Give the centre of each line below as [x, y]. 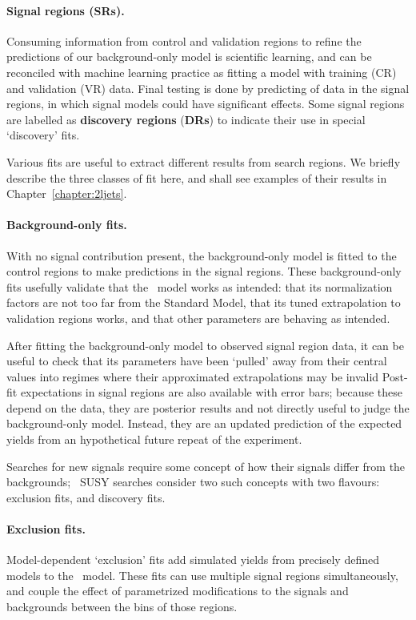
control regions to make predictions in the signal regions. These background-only [204, 271]
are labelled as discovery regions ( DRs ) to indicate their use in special [186, 119]
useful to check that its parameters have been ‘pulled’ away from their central [197, 361]
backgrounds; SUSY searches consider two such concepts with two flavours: [193, 482]
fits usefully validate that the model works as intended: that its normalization [200, 286]
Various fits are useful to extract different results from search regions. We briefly [204, 161]
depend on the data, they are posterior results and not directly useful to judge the [208, 407]
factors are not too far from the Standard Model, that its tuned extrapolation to [204, 302]
